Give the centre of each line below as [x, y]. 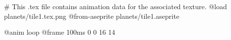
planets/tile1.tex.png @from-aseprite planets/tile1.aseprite [92, 16]
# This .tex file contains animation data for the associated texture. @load [115, 6]
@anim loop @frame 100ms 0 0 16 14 [60, 32]
